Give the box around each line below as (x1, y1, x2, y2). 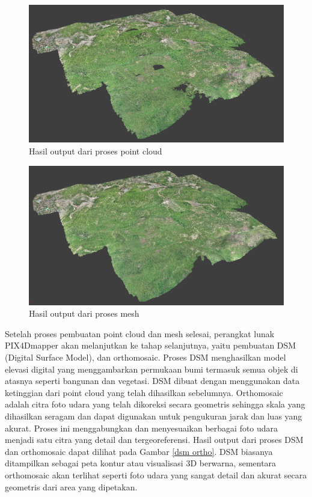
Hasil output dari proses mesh (29, 307, 139, 320)
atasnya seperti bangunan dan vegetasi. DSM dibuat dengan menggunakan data (5, 374, 300, 387)
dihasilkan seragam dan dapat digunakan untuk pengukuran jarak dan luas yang (5, 410, 302, 422)
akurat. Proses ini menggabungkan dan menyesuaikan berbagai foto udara (5, 421, 278, 434)
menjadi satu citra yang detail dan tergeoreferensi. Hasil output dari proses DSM (5, 433, 304, 446)
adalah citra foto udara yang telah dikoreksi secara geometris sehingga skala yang (5, 398, 305, 410)
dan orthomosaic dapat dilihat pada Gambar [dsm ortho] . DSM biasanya (5, 445, 273, 457)
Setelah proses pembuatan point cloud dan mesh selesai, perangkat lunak (5, 327, 275, 340)
